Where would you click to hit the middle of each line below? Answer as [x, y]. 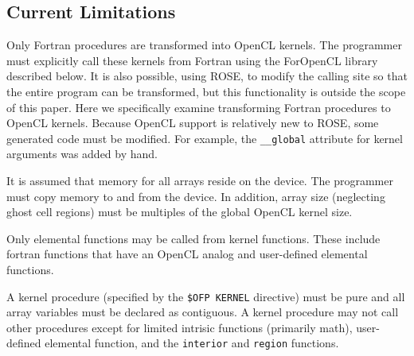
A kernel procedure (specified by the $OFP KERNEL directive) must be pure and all [206, 296]
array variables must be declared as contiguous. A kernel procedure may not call [203, 312]
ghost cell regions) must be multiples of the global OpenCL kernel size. [180, 212]
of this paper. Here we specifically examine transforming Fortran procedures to [199, 107]
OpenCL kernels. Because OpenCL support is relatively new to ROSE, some [193, 123]
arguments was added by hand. [82, 154]
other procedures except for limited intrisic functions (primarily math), [180, 327]
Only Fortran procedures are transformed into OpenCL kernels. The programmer [204, 45]
